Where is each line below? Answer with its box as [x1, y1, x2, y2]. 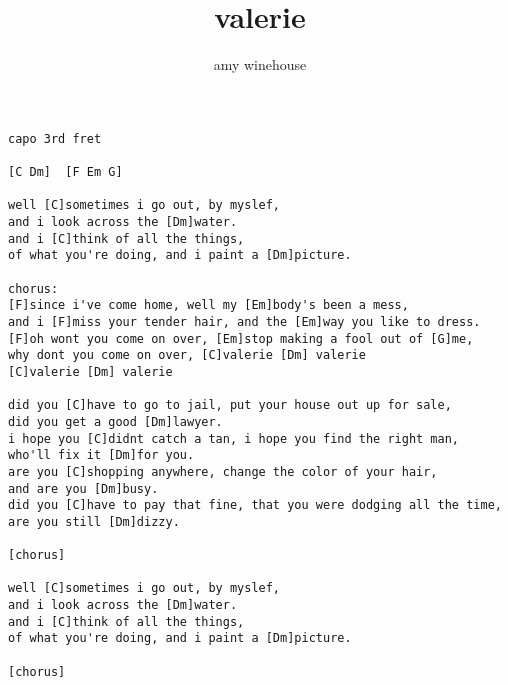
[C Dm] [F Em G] [8, 165, 123, 180]
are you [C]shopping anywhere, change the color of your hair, [8, 464, 438, 479]
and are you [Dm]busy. [8, 481, 159, 496]
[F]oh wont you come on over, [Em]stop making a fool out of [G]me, [8, 331, 474, 346]
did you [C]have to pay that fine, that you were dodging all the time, [8, 498, 502, 513]
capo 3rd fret [8, 131, 102, 146]
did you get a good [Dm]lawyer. [8, 414, 223, 429]
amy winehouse [213, 54, 307, 75]
